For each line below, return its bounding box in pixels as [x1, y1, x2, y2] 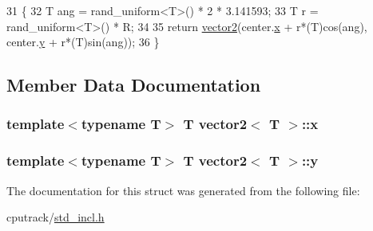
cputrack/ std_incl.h [6, 209, 105, 225]
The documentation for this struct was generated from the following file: [6, 182, 360, 198]
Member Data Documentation [6, 72, 261, 97]
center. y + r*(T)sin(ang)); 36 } [6, 33, 160, 50]
